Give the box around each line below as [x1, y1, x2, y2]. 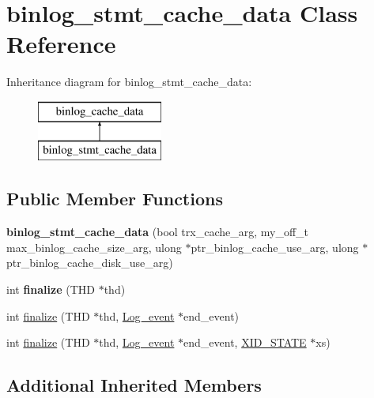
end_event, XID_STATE [183, 334, 307, 351]
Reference [6, 28, 116, 60]
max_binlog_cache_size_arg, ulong [6, 238, 182, 255]
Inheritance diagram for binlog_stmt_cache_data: [6, 73, 252, 90]
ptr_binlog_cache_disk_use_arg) [6, 254, 173, 271]
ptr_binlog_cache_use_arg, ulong [191, 238, 359, 255]
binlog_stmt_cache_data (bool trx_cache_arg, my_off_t [6, 223, 309, 240]
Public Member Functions [6, 186, 223, 211]
